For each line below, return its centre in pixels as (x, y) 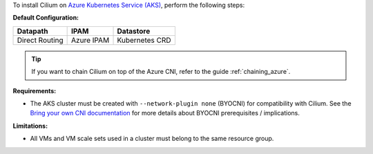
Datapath (32, 31)
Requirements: (35, 90)
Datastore (134, 31)
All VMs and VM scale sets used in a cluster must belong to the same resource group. (152, 139)
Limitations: (30, 126)
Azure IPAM (90, 40)
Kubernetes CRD (144, 40)
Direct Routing (40, 40)
